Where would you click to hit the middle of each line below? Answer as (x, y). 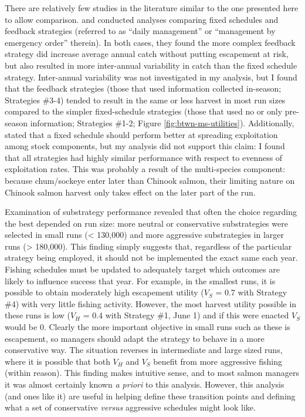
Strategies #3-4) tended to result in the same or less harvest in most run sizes (145, 100)
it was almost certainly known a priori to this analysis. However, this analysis (145, 384)
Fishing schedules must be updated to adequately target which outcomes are (142, 269)
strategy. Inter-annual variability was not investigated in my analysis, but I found (151, 77)
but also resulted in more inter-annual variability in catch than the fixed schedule (151, 65)
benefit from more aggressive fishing (218, 361)
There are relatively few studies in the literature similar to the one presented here (152, 8)
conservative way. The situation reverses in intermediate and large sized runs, (144, 350)
